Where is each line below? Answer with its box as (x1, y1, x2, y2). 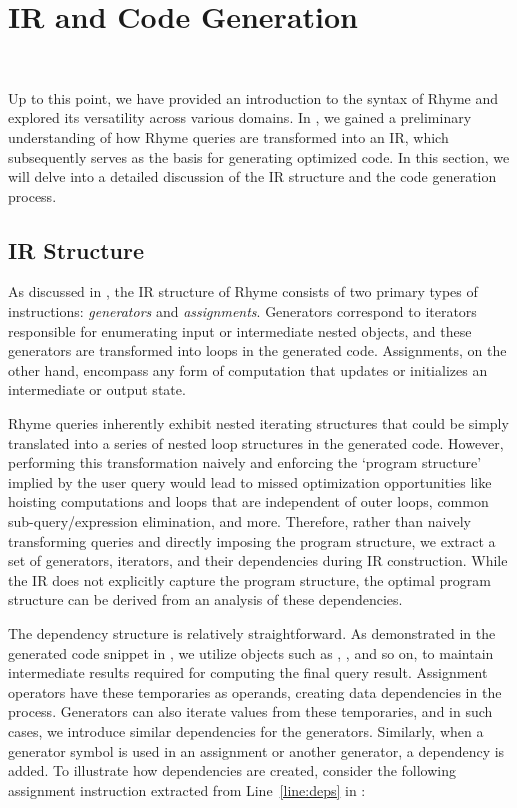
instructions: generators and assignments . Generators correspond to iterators (8, 301, 477, 322)
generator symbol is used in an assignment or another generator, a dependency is (8, 740, 505, 761)
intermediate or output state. (8, 379, 186, 400)
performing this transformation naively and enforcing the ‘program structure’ (8, 452, 482, 473)
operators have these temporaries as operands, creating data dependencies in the (8, 681, 502, 702)
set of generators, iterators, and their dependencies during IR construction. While (8, 550, 508, 571)
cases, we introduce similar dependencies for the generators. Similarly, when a (8, 720, 484, 741)
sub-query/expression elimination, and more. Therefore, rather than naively (8, 511, 471, 532)
